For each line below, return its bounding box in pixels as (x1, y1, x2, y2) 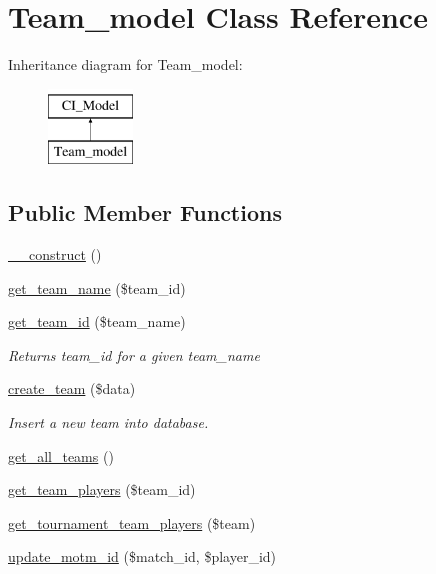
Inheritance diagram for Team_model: (8, 54, 243, 75)
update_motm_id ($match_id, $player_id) (8, 546, 277, 567)
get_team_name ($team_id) (8, 277, 186, 298)
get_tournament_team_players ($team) (8, 512, 256, 533)
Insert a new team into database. (8, 412, 209, 433)
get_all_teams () (8, 445, 114, 466)
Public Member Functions (8, 197, 282, 228)
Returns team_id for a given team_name (8, 344, 260, 365)
